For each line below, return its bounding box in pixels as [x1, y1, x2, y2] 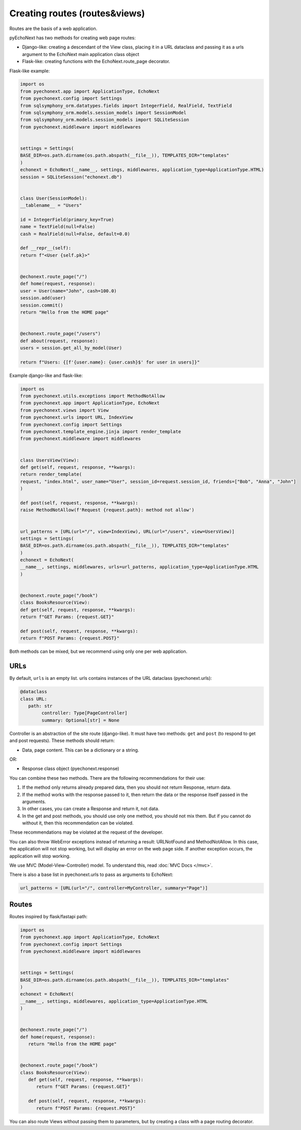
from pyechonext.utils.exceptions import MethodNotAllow [20, 393, 165, 399]
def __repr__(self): [20, 245, 71, 251]
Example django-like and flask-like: [9, 372, 83, 378]
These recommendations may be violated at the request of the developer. [9, 829, 164, 835]
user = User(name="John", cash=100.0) [20, 288, 117, 294]
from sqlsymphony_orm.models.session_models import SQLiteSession [20, 117, 189, 123]
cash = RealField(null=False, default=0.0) [20, 231, 131, 237]
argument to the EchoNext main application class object [22, 51, 139, 57]
